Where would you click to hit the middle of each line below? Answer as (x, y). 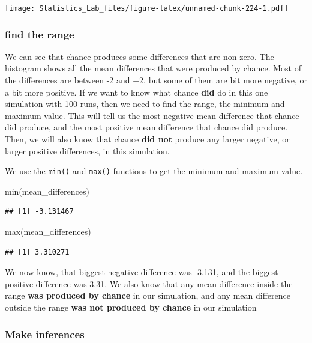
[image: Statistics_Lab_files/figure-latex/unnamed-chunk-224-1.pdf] (147, 8)
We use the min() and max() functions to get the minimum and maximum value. (154, 171)
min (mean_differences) (47, 191)
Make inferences (45, 334)
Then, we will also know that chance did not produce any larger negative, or (147, 139)
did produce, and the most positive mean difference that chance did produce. (146, 127)
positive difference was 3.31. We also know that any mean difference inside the (149, 283)
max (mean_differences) (48, 232)
